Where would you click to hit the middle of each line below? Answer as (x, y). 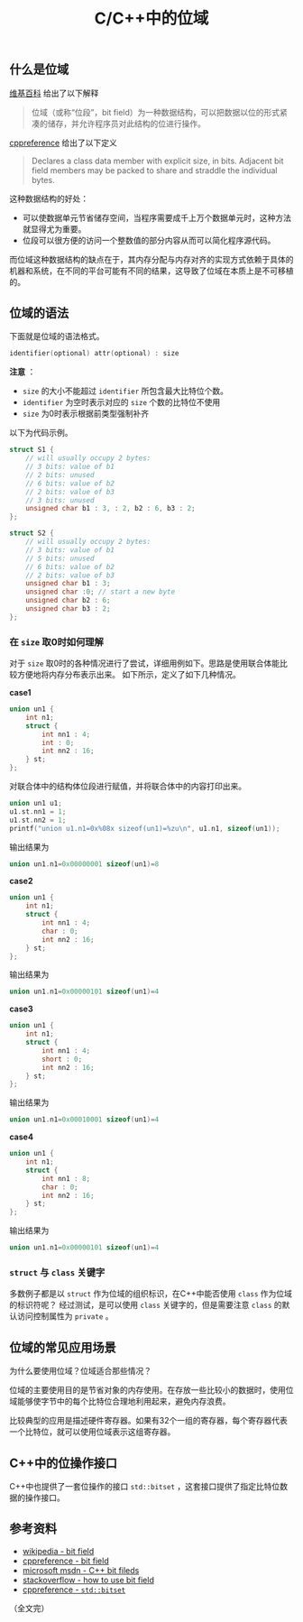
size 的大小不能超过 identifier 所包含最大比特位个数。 (125, 391)
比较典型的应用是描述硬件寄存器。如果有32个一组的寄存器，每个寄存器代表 (149, 1421)
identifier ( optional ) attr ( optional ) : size (94, 354)
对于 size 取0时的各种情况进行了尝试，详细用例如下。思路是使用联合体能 (145, 663)
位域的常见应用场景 (63, 1347)
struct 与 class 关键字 (57, 1273)
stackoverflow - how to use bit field (88, 1580)
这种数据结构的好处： (49, 198)
